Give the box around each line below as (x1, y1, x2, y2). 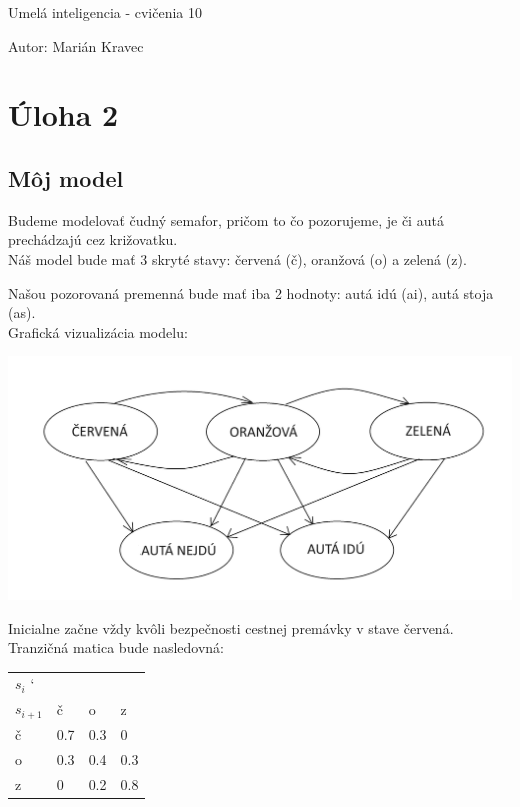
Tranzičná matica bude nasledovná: (8, 637, 224, 658)
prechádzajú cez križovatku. (8, 229, 178, 250)
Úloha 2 (8, 94, 119, 135)
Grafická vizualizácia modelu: (8, 321, 188, 342)
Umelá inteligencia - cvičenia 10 (8, 2, 203, 22)
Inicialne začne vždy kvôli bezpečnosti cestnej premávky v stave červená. (8, 617, 454, 638)
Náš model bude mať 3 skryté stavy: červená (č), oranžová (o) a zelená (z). (8, 248, 467, 269)
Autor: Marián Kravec (8, 35, 144, 56)
